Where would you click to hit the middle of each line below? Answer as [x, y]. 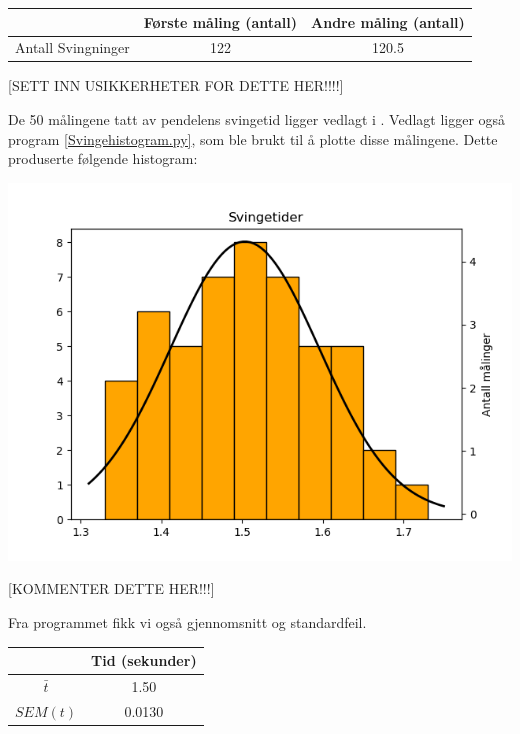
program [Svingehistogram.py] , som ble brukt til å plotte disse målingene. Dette [253, 138]
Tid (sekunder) [144, 660]
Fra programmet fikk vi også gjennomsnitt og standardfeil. [187, 622]
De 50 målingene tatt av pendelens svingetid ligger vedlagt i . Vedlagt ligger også [257, 119]
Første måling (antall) [220, 21]
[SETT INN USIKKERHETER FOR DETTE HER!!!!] [176, 85]
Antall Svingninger [72, 47]
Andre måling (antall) [388, 21]
